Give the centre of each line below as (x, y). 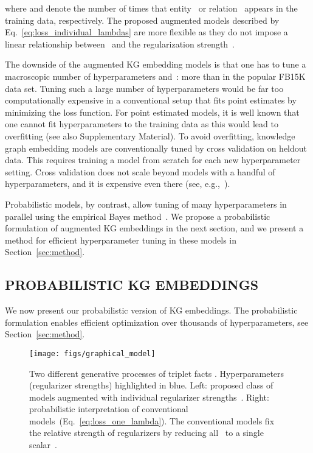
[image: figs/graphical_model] (92, 353)
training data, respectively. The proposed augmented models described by (142, 20)
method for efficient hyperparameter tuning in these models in (121, 240)
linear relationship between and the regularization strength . (120, 44)
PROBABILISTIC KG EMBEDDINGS (132, 285)
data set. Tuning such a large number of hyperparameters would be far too (144, 88)
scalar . (43, 445)
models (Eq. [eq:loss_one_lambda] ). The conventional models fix (152, 420)
